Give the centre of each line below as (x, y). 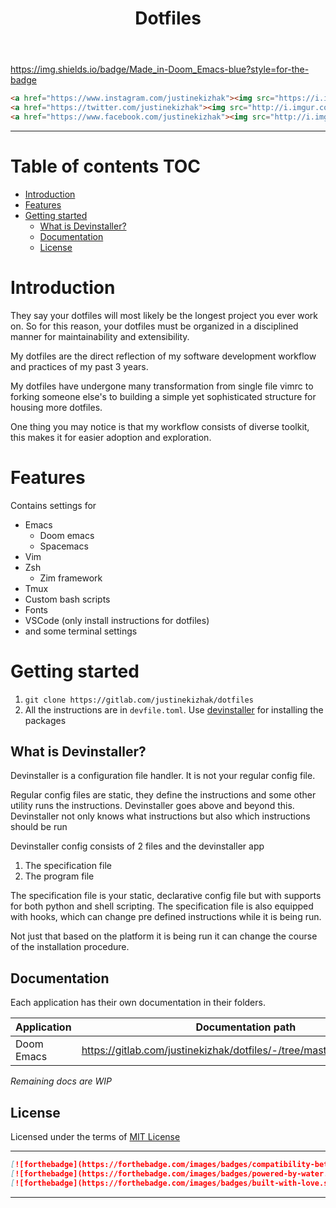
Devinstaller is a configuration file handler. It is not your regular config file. (163, 776)
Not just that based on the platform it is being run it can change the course (164, 936)
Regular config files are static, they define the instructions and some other (163, 795)
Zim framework (71, 578)
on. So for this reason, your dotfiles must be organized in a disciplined (154, 326)
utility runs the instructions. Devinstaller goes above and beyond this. (152, 806)
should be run (39, 827)
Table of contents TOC (106, 166)
